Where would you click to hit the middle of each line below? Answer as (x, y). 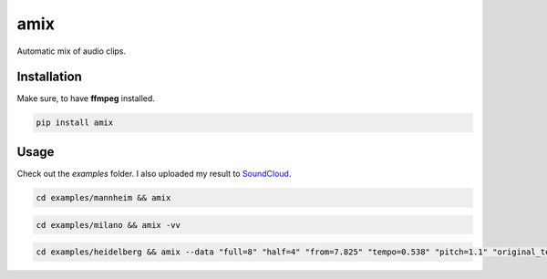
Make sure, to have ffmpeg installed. (86, 98)
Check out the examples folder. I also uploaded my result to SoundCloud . (154, 173)
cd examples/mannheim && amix (103, 197)
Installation (49, 77)
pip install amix (75, 123)
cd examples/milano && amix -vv (108, 225)
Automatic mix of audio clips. (72, 51)
